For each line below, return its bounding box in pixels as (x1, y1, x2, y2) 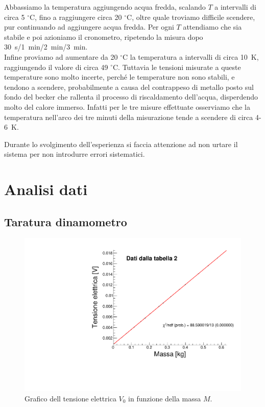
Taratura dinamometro (4, 213, 127, 229)
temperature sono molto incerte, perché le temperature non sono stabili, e (4, 71, 235, 82)
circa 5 (4, 11, 25, 22)
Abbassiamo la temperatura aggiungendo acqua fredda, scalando (4, 2, 206, 12)
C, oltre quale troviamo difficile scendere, (127, 11, 255, 22)
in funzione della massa (128, 393, 201, 403)
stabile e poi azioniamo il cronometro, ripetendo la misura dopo (4, 31, 203, 42)
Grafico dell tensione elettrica (25, 393, 116, 403)
